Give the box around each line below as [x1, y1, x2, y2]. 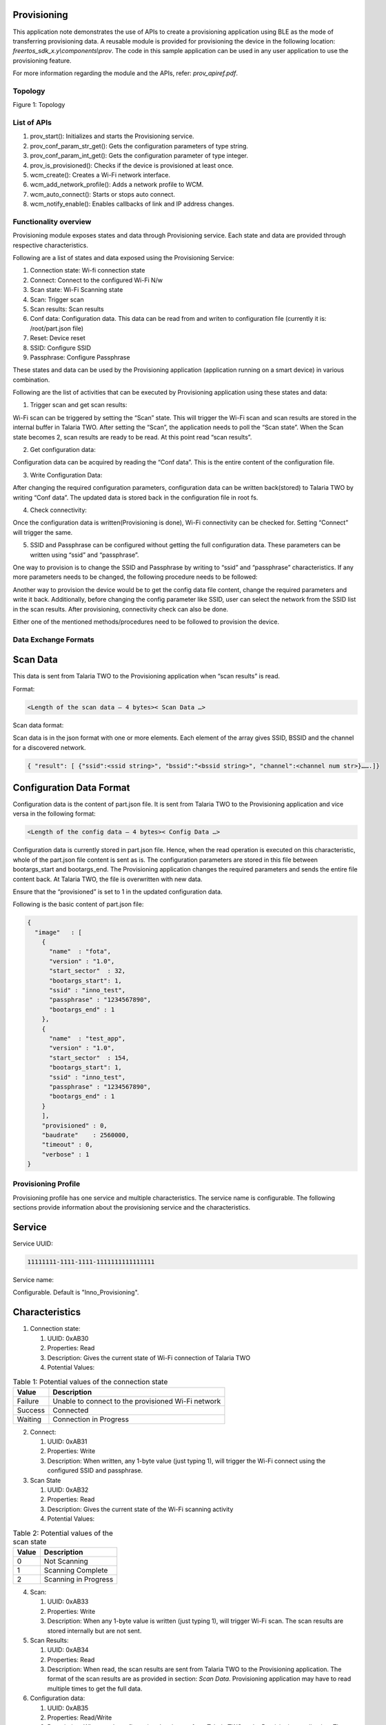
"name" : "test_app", [49, 1034, 126, 1042]
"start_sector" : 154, [49, 1054, 130, 1062]
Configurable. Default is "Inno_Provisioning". [12, 1288, 139, 1297]
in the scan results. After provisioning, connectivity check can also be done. [12, 604, 229, 613]
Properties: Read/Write [47, 1713, 112, 1722]
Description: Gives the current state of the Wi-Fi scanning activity [47, 1505, 234, 1513]
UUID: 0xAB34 [47, 1646, 89, 1654]
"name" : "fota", [49, 947, 112, 956]
